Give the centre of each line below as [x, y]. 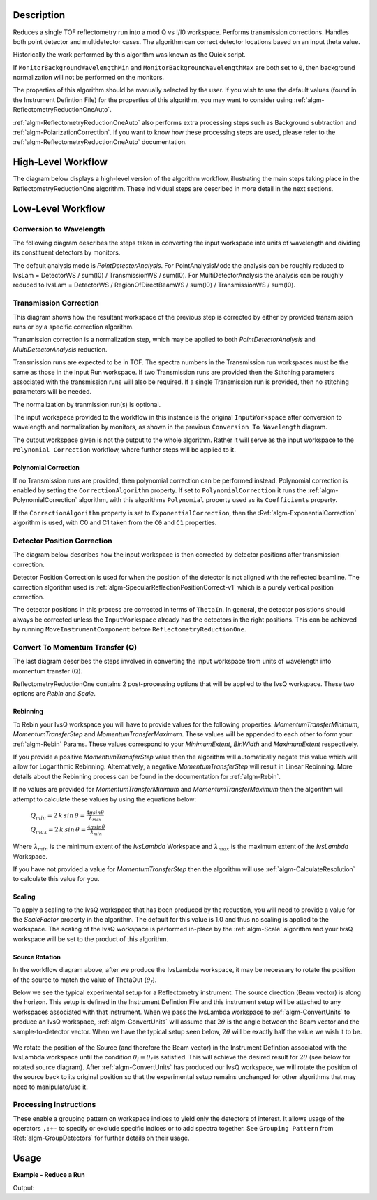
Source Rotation [37, 957]
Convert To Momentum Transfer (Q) [75, 647]
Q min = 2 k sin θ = [58, 816]
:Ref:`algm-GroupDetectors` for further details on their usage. [101, 1138]
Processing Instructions [54, 1105]
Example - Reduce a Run [49, 1175]
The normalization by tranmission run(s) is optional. [87, 404]
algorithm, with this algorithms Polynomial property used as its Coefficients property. [208, 500]
